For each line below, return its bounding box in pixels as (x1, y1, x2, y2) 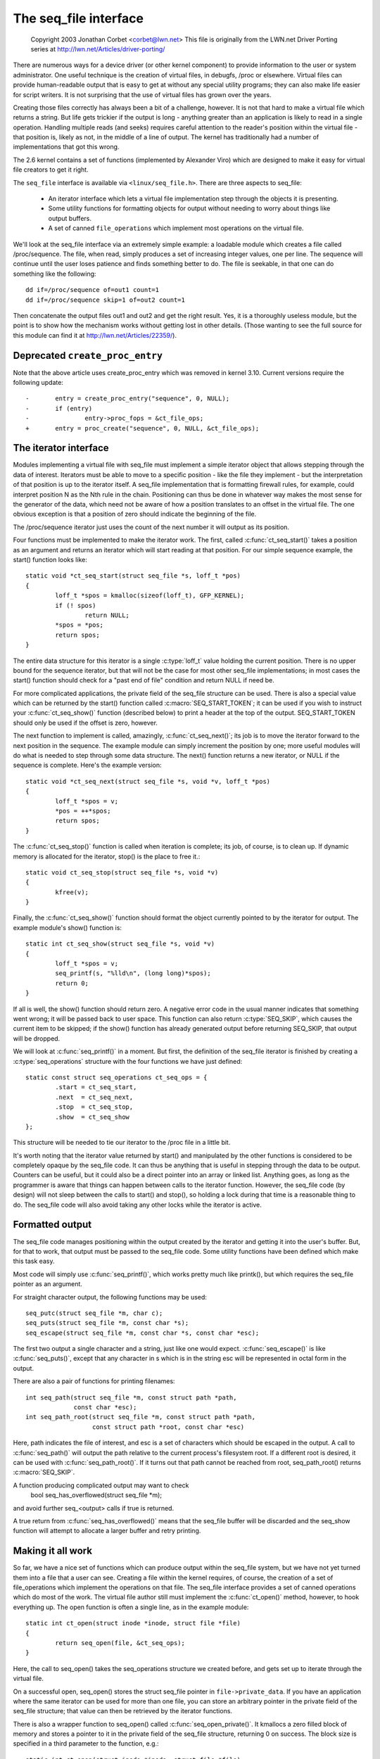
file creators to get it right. (13, 165, 89, 174)
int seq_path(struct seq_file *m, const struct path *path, (25, 1393, 237, 1402)
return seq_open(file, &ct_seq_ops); (55, 1639, 186, 1646)
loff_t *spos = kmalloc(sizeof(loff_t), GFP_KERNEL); (55, 592, 245, 599)
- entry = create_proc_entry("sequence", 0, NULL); (25, 395, 230, 402)
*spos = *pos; (55, 621, 104, 629)
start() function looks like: (13, 555, 87, 564)
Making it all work (13, 1545, 93, 1557)
